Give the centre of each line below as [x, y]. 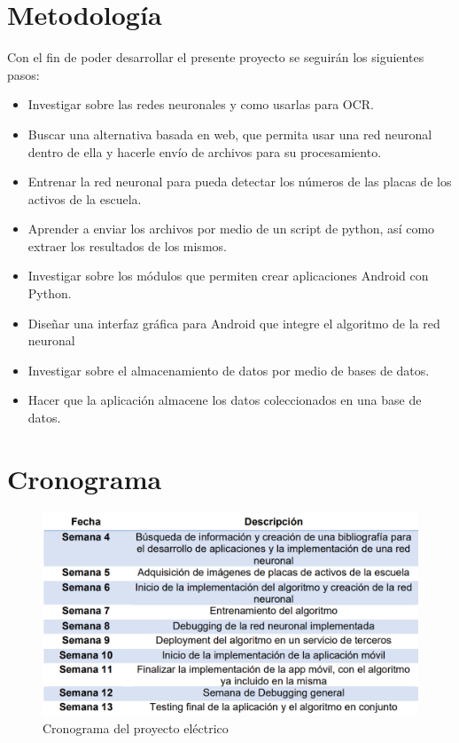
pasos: [23, 74]
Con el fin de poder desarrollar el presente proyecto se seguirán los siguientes [216, 57]
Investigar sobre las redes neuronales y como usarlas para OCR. [201, 104]
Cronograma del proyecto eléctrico [136, 727]
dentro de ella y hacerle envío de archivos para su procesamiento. [205, 151]
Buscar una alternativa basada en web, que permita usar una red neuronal [230, 134]
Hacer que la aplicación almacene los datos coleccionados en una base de [225, 400]
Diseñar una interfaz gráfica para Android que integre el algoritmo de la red [234, 323]
